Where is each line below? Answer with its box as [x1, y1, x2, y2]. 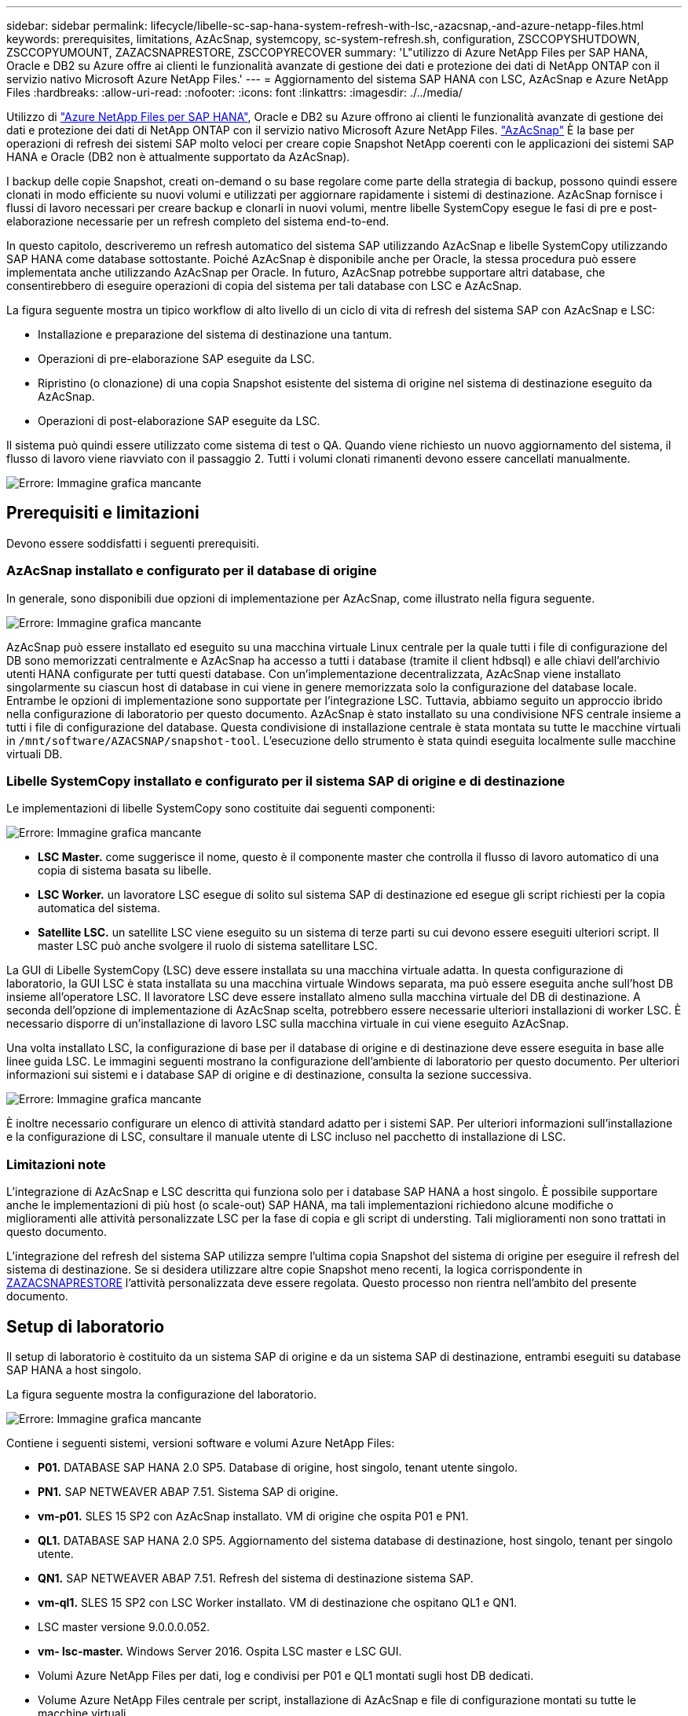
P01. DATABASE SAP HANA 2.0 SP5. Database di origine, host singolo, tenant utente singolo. [38, 1460, 518, 1474]
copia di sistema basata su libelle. [38, 863, 212, 878]
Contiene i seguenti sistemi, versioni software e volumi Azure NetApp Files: [6, 1435, 395, 1450]
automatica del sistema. [38, 901, 161, 915]
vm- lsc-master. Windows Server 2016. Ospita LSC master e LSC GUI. [38, 1644, 402, 1658]
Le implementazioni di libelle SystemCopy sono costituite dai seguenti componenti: [6, 801, 436, 816]
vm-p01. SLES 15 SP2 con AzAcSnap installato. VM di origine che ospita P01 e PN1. [38, 1509, 469, 1523]
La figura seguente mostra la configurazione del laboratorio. [6, 1387, 317, 1401]
